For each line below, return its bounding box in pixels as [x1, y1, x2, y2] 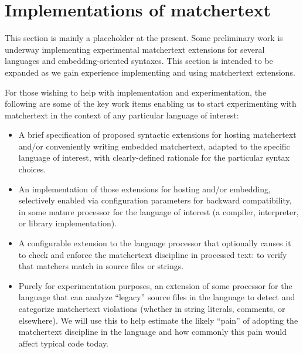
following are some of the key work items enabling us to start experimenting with [5, 97, 297, 110]
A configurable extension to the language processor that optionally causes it [18, 237, 291, 249]
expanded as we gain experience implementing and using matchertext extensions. [5, 66, 295, 78]
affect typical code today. [18, 337, 109, 349]
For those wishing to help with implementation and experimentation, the [5, 86, 267, 98]
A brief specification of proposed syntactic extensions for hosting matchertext [18, 128, 297, 141]
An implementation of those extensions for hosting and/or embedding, [18, 182, 271, 195]
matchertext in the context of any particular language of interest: [5, 108, 239, 121]
